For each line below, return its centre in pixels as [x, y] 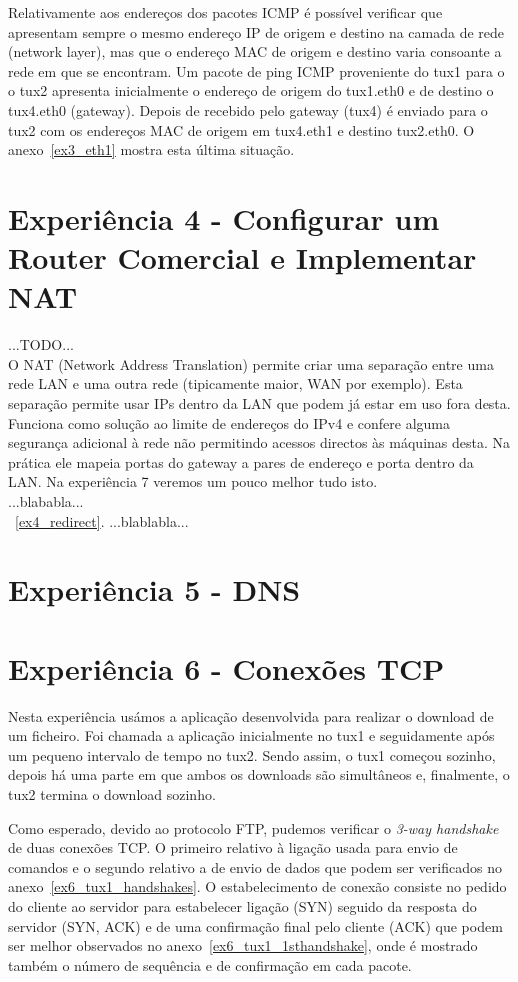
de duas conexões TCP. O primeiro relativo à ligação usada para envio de [233, 847]
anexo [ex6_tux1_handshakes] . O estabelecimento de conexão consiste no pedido [257, 886]
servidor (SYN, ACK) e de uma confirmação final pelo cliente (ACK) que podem [255, 925]
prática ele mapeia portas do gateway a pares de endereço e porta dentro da [241, 461]
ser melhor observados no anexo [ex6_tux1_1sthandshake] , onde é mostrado [243, 945]
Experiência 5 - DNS [154, 589]
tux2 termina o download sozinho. [112, 794]
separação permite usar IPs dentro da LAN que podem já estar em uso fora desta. [259, 403]
